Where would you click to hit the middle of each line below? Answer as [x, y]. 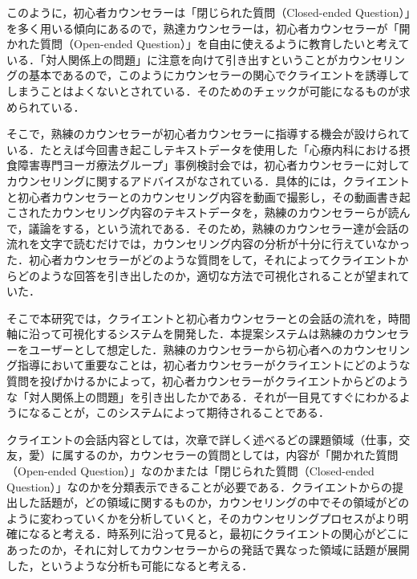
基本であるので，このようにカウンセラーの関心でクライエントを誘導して [219, 75]
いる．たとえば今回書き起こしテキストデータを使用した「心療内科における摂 [208, 149]
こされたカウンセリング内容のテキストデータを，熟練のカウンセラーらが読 [203, 212]
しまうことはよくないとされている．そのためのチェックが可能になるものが [203, 90]
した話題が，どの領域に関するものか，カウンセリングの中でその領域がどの [213, 502]
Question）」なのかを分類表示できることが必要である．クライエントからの [199, 486]
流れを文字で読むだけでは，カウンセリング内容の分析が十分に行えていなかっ [208, 244]
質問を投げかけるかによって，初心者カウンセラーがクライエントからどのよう [208, 381]
